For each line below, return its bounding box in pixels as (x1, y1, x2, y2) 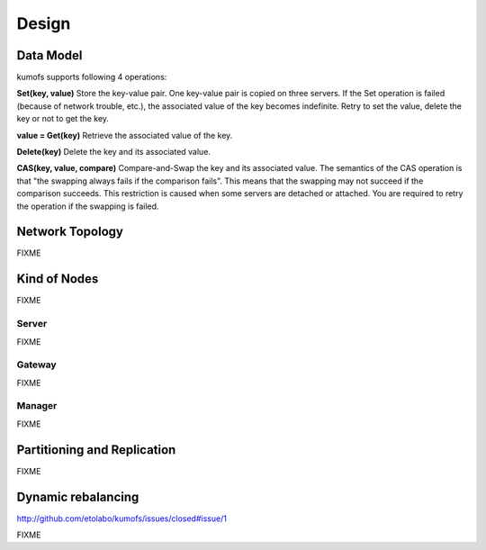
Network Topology (16, 224, 123, 239)
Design (16, 14, 71, 33)
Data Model (16, 48, 83, 63)
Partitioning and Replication (16, 442, 176, 457)
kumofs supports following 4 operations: (16, 72, 167, 83)
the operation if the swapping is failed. (16, 201, 159, 212)
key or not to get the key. (16, 113, 110, 124)
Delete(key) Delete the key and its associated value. (16, 147, 211, 158)
